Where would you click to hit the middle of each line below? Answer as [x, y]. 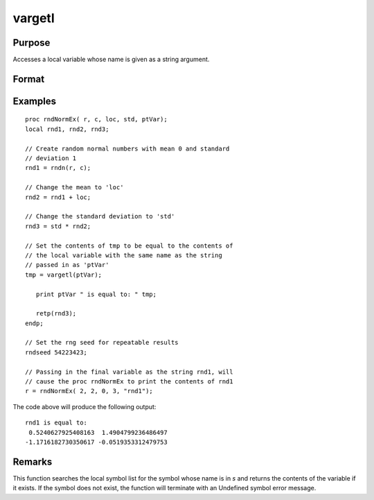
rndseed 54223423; [56, 352]
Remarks [33, 462]
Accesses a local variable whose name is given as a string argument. [111, 60]
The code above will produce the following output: [84, 406]
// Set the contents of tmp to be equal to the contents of [129, 245]
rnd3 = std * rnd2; [58, 226]
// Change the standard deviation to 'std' [100, 216]
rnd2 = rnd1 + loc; [58, 197]
